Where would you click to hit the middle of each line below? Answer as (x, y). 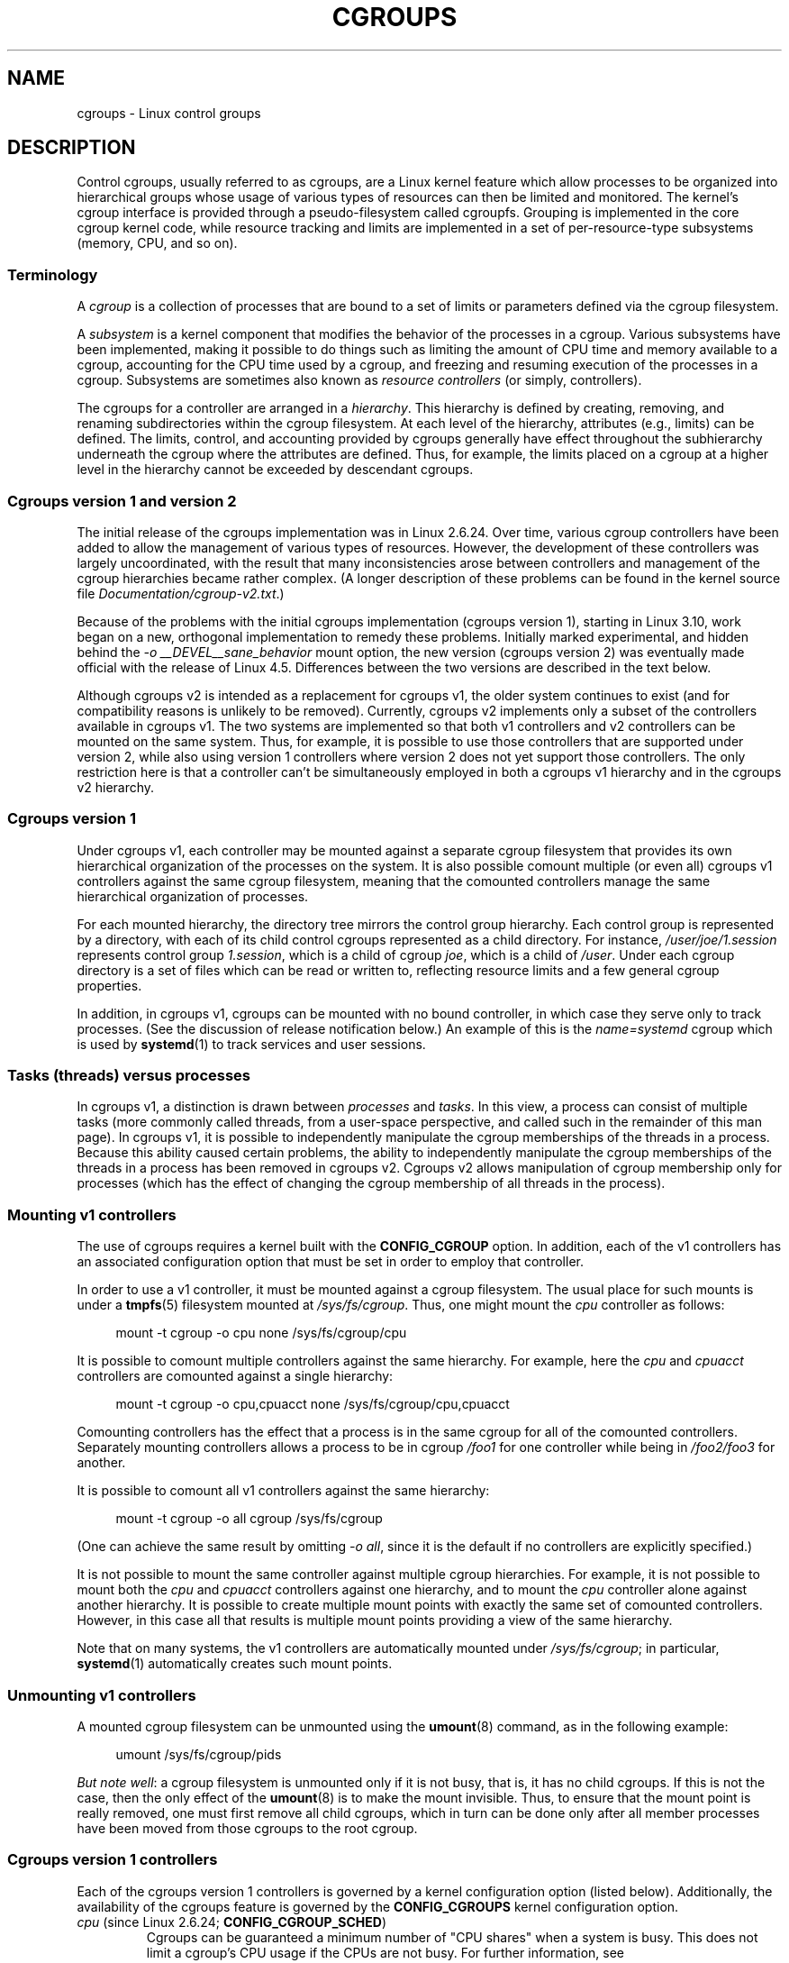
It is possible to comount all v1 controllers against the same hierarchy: (283, 1491)
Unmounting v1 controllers (102, 1695)
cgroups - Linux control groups (169, 113)
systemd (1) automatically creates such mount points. (235, 1664)
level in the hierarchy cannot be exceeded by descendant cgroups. (275, 470)
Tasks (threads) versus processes (129, 1076)
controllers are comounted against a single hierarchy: (235, 1376)
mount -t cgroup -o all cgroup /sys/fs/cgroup (249, 1519)
